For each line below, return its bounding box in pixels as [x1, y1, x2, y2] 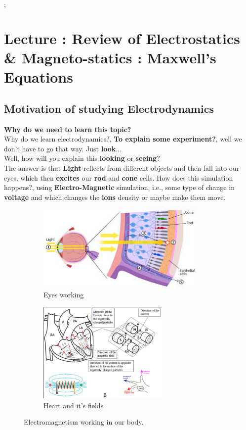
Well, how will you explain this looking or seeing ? [4, 153, 160, 163]
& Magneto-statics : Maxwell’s [4, 47, 216, 67]
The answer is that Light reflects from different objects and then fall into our [4, 162, 240, 173]
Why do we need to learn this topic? [4, 124, 131, 134]
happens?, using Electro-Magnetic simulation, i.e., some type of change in [4, 182, 235, 192]
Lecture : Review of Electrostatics [4, 28, 240, 48]
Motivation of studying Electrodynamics [4, 100, 214, 116]
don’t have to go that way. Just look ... [4, 143, 122, 153]
